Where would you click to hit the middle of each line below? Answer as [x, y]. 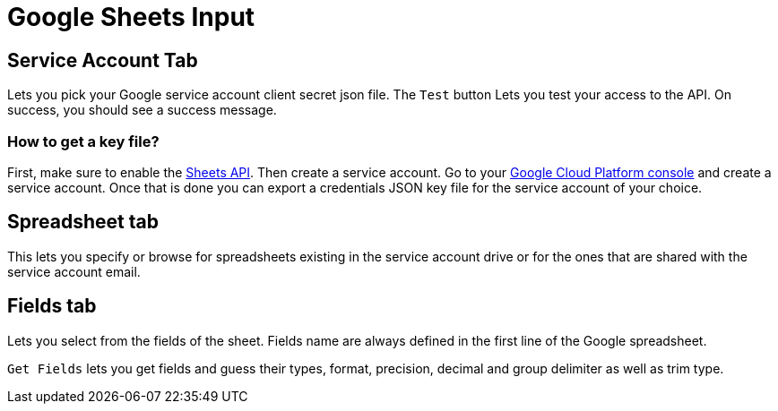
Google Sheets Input [131, 17]
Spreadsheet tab [83, 222]
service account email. [74, 271]
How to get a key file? [83, 141]
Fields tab [52, 306]
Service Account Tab [103, 60]
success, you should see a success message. [142, 110]
